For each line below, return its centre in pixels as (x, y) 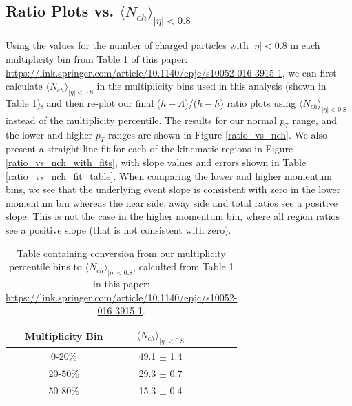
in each (305, 45)
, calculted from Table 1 (184, 266)
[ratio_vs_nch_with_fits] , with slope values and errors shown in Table (156, 162)
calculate (24, 86)
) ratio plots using (258, 102)
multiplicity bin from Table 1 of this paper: (97, 58)
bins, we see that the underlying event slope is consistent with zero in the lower (173, 189)
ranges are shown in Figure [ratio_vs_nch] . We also (217, 134)
